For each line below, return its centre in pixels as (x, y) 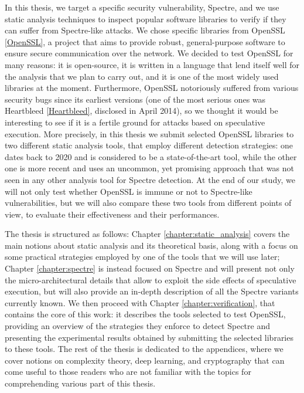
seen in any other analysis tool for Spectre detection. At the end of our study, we (150, 179)
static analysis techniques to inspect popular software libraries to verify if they (146, 18)
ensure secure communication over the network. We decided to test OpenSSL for (149, 53)
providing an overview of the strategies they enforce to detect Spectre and (137, 326)
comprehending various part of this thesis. (80, 383)
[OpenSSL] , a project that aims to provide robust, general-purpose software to (145, 41)
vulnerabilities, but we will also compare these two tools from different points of (148, 203)
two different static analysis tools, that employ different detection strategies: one (149, 145)
